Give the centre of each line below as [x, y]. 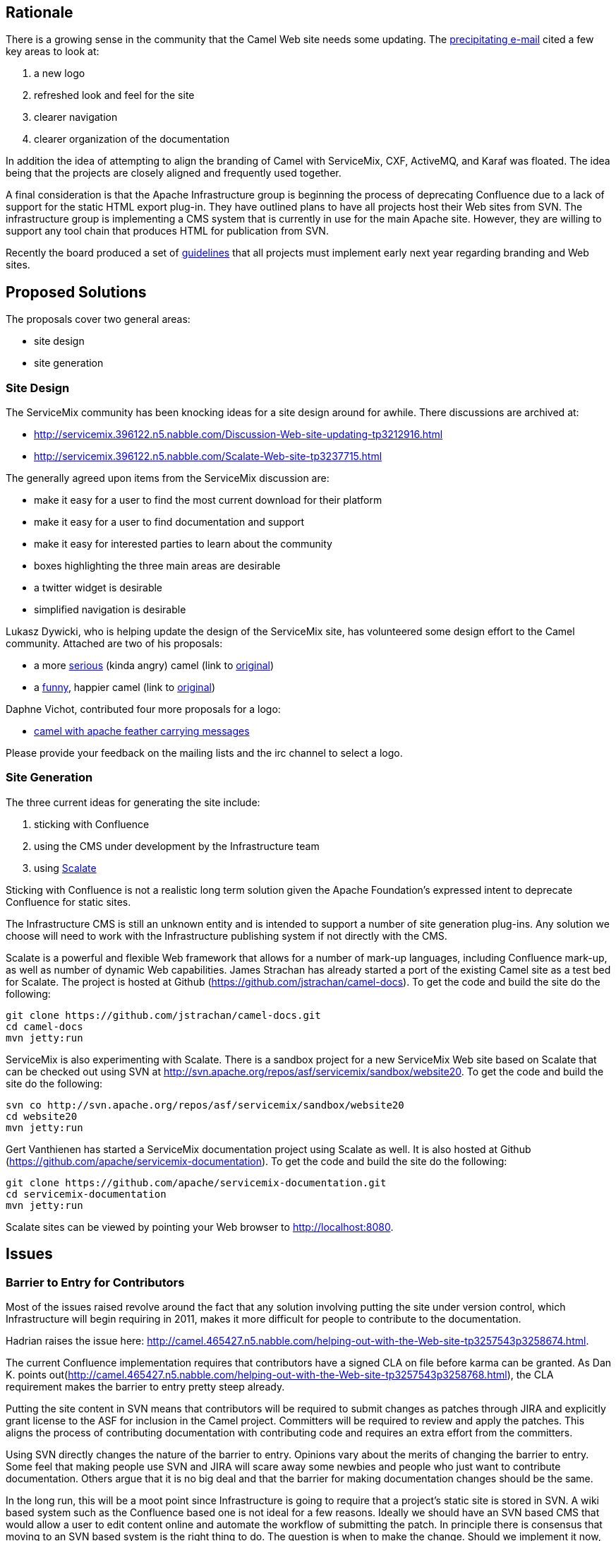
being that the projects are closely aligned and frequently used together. [174, 173]
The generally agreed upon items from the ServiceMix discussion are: [168, 478]
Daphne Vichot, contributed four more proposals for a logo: [143, 709]
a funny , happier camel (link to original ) [125, 687]
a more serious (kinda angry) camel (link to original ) [154, 666]
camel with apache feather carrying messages [142, 731]
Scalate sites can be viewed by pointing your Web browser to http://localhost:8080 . [200, 1227]
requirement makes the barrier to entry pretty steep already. [145, 1386]
